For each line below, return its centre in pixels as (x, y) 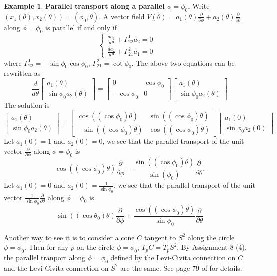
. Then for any (47, 247)
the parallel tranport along (45, 257)
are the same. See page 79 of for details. (181, 267)
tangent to (160, 237)
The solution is (27, 104)
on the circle (96, 247)
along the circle (211, 237)
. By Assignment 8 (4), (212, 247)
